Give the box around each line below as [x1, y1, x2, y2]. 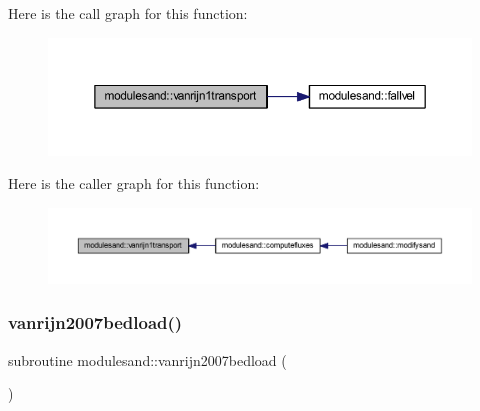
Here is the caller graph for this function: [8, 173, 260, 194]
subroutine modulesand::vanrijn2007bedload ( [8, 349, 287, 370]
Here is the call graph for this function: [8, 3, 248, 23]
